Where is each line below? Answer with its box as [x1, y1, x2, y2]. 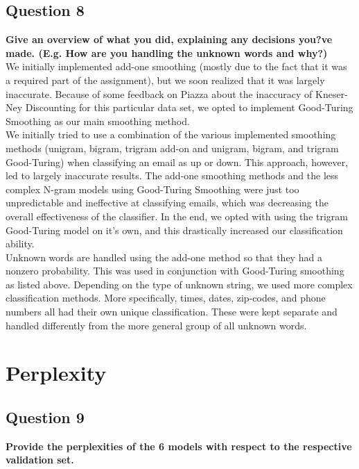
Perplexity [6, 359, 107, 387]
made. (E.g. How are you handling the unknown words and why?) [6, 45, 328, 60]
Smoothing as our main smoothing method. [6, 113, 190, 128]
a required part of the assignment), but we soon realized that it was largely [6, 72, 325, 87]
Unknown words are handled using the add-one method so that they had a [6, 249, 322, 264]
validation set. [6, 452, 74, 467]
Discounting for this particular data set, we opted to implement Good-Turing [25, 100, 353, 115]
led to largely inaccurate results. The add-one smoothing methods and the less [6, 168, 339, 183]
